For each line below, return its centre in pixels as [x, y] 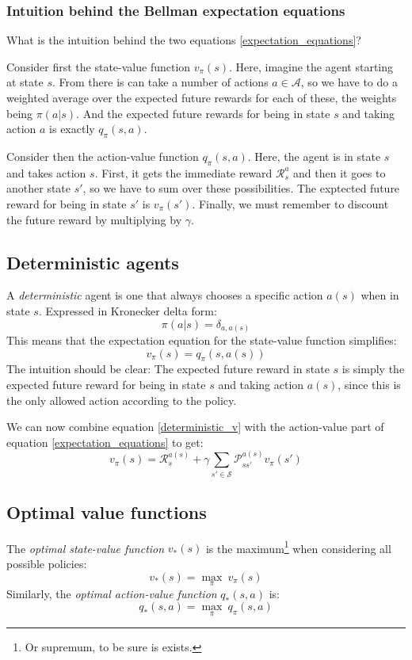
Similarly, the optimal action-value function [112, 593]
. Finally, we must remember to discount [290, 203]
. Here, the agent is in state [314, 156]
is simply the [373, 369]
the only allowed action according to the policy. [122, 400]
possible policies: [47, 564]
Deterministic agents [93, 262]
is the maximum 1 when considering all [298, 547]
